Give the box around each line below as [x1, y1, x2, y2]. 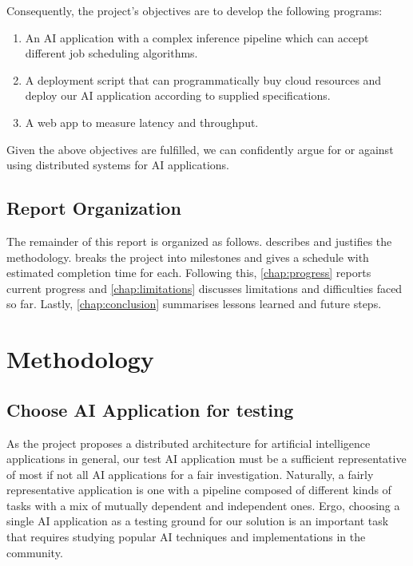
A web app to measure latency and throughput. [25, 113, 259, 130]
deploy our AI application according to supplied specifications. [25, 87, 331, 104]
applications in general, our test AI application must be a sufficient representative [6, 450, 407, 467]
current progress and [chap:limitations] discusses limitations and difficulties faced [6, 279, 403, 296]
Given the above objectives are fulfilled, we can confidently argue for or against [6, 141, 394, 157]
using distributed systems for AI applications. [6, 156, 230, 173]
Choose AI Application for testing [6, 397, 294, 422]
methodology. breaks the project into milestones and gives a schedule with [6, 248, 369, 265]
